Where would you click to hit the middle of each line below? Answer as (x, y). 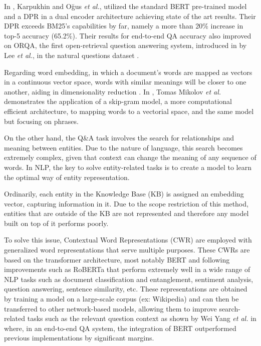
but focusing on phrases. (41, 121)
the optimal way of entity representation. (67, 177)
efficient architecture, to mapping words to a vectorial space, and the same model (129, 111)
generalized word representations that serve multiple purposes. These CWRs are (127, 250)
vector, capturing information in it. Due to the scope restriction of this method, (126, 203)
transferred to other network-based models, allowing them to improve (110, 308)
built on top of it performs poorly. (56, 223)
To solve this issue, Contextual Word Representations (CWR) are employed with (128, 240)
